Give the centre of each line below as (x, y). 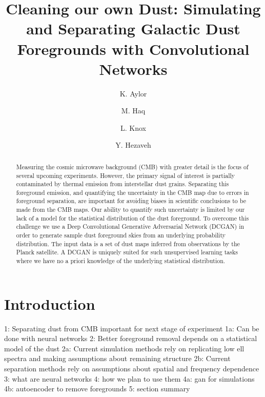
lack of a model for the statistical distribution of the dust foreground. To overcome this (132, 218)
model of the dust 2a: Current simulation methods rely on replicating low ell (124, 348)
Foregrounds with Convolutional (133, 48)
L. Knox (133, 127)
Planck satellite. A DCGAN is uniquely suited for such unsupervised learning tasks (127, 252)
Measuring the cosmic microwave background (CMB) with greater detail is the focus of (132, 166)
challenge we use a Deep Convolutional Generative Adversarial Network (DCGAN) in (130, 226)
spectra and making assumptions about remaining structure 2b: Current (117, 358)
